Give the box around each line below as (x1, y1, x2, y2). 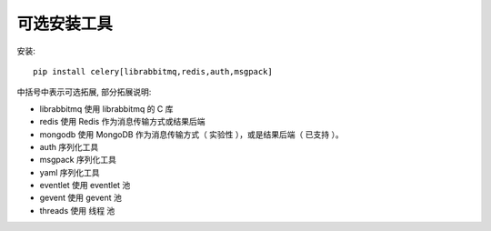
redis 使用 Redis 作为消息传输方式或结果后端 (39, 116, 205, 127)
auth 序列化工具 (39, 141, 99, 152)
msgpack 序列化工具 (39, 155, 117, 166)
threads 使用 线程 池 (39, 205, 115, 216)
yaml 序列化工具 (39, 166, 100, 177)
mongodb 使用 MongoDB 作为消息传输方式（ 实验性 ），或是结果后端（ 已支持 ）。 (39, 128, 345, 140)
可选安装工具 (16, 14, 114, 34)
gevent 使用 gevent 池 (39, 192, 122, 204)
